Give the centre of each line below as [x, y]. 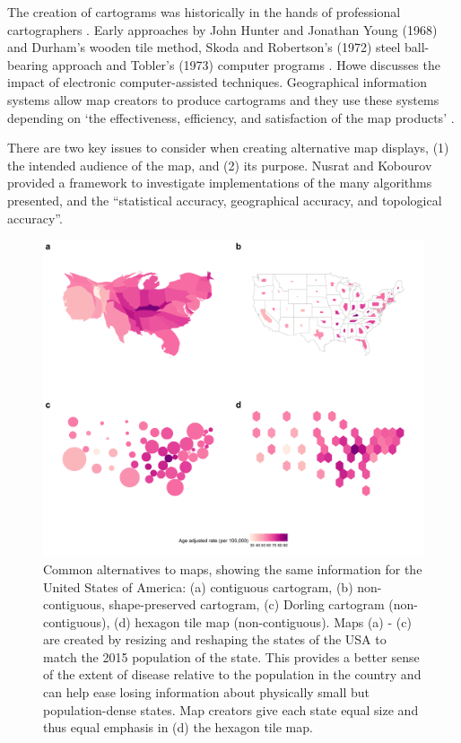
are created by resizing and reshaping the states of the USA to [215, 639]
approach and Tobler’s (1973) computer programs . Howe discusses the [246, 64]
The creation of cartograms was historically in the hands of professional [204, 12]
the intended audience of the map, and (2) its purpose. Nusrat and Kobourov [220, 165]
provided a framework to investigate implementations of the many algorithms [220, 183]
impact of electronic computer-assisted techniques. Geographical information [217, 82]
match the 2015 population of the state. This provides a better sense [231, 656]
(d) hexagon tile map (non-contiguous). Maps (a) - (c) [263, 621]
